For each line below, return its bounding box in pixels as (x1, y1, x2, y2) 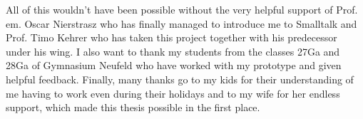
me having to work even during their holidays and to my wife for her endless (6, 86, 340, 100)
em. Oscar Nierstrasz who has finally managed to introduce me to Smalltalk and (6, 16, 357, 31)
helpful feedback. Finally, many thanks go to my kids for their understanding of (6, 71, 354, 86)
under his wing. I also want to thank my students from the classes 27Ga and (6, 43, 340, 58)
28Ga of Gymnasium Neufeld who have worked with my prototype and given (6, 58, 342, 73)
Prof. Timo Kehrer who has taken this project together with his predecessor (6, 30, 337, 45)
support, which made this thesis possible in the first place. (6, 100, 260, 115)
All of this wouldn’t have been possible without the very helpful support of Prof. (6, 2, 358, 16)
